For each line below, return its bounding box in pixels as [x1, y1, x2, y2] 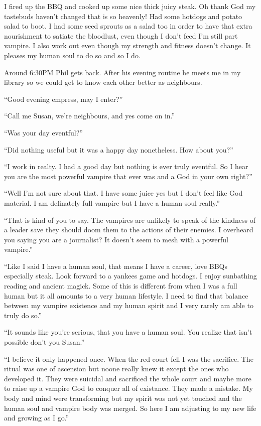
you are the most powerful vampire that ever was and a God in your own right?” [4, 171, 252, 181]
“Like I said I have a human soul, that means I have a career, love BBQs [4, 260, 227, 271]
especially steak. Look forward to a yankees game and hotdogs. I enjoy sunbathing [4, 270, 257, 281]
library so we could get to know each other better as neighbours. [4, 77, 202, 87]
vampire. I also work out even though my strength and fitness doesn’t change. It [4, 40, 251, 51]
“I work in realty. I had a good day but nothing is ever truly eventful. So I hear [4, 161, 248, 172]
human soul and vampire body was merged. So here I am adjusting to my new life [4, 402, 256, 413]
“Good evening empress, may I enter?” [4, 93, 123, 104]
